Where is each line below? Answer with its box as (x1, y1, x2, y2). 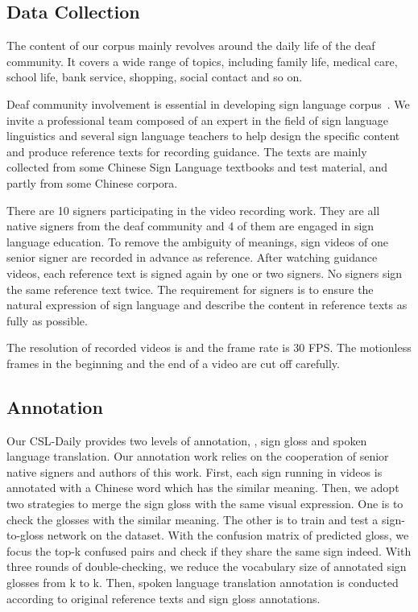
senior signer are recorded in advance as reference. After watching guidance (6, 249, 378, 266)
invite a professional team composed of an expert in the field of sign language (6, 111, 389, 128)
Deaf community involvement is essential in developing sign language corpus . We (6, 95, 410, 112)
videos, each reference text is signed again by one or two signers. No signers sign (6, 264, 403, 281)
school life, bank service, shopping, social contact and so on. (6, 68, 303, 85)
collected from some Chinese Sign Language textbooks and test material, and (6, 159, 388, 176)
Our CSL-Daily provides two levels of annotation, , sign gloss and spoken (6, 432, 367, 449)
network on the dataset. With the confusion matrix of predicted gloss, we (47, 527, 409, 544)
